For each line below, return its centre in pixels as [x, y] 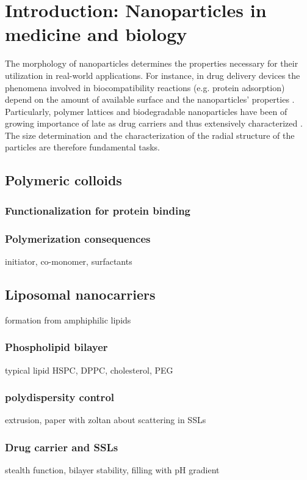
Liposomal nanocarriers [80, 294]
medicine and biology [96, 34]
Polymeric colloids [63, 180]
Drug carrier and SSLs [62, 447]
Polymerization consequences [78, 238]
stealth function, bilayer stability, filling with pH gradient [112, 470]
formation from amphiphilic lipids [68, 319]
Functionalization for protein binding [98, 210]
